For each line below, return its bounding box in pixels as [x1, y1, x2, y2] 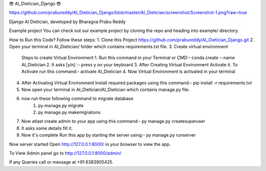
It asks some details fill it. [21, 125, 73, 131]
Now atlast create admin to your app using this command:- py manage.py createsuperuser [21, 118, 205, 124]
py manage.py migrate [38, 102, 84, 108]
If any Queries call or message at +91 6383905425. [9, 159, 114, 165]
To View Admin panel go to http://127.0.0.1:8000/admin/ [9, 150, 122, 156]
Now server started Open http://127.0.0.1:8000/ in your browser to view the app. [9, 141, 171, 147]
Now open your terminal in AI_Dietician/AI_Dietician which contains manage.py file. [21, 86, 190, 92]
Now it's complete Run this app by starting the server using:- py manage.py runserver [21, 132, 196, 138]
